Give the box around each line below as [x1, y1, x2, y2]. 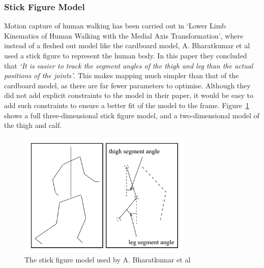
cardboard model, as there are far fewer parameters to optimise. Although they [4, 80, 251, 90]
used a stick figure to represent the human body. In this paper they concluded [4, 50, 247, 60]
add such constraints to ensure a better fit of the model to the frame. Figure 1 [4, 99, 249, 110]
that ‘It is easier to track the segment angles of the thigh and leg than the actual [4, 60, 253, 71]
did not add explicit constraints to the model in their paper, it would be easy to [4, 90, 253, 100]
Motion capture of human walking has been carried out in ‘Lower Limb [4, 20, 226, 31]
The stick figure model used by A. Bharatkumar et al [24, 254, 191, 265]
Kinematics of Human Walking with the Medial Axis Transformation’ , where [4, 30, 244, 41]
